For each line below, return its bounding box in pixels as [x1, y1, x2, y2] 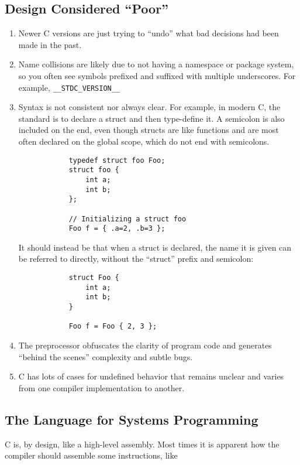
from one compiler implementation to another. [18, 381, 185, 394]
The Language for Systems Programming [5, 410, 258, 428]
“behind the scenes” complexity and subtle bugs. [18, 350, 193, 363]
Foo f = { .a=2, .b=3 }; [68, 224, 165, 233]
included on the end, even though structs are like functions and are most [18, 124, 279, 136]
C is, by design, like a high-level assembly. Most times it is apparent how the [5, 437, 280, 450]
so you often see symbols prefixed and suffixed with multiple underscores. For [18, 69, 296, 81]
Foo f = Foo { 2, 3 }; [68, 322, 157, 331]
